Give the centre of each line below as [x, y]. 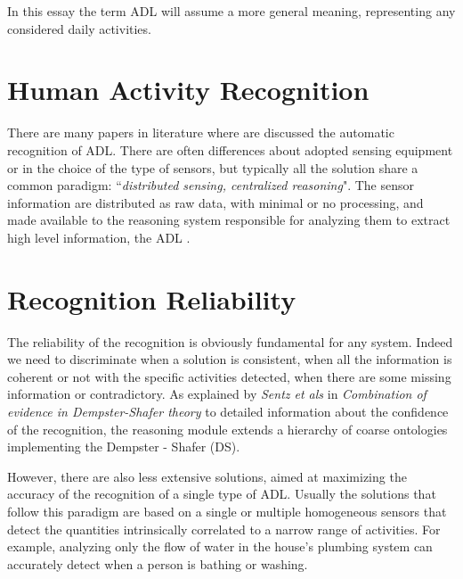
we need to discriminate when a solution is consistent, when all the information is [230, 359]
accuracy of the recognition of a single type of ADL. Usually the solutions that [222, 494]
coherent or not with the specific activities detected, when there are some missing [229, 376]
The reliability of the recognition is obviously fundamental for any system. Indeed [230, 341]
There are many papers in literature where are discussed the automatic [201, 132]
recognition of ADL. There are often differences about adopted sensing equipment [230, 149]
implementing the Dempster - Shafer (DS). [124, 447]
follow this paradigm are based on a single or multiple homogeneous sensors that [227, 511]
